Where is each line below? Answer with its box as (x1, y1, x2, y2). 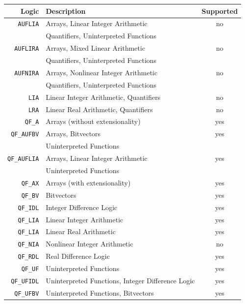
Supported (201, 5, 238, 16)
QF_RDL (18, 253, 39, 261)
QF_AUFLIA (7, 155, 39, 163)
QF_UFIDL (11, 278, 39, 285)
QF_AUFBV (11, 131, 39, 138)
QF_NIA (18, 241, 39, 248)
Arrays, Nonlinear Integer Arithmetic (46, 67, 158, 77)
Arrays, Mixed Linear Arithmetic (46, 43, 146, 53)
